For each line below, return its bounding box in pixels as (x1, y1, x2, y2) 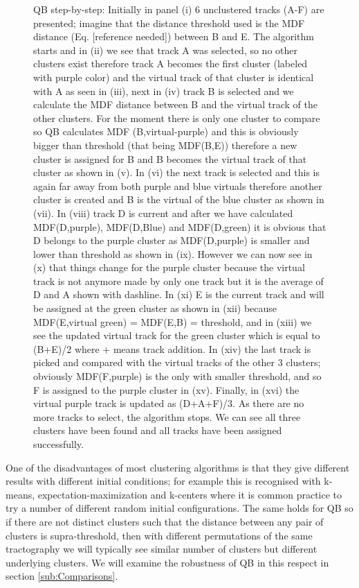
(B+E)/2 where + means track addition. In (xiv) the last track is (33, 341, 311, 356)
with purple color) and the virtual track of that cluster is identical (33, 69, 314, 84)
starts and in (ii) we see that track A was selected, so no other (33, 42, 298, 57)
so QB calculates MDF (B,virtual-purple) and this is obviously (33, 124, 299, 139)
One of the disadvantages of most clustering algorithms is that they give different (6, 460, 350, 474)
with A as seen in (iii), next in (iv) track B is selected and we (33, 83, 294, 98)
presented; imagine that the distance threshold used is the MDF (33, 15, 305, 30)
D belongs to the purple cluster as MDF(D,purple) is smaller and (33, 233, 310, 248)
